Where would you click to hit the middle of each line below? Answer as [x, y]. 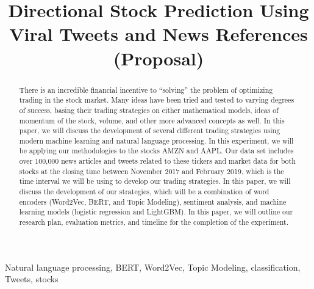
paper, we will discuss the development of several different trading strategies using [150, 130]
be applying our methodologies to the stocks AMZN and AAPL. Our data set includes [156, 151]
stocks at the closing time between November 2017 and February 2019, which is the [152, 171]
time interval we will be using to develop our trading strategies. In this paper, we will [155, 181]
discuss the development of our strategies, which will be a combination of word [144, 192]
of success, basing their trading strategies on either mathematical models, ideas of [149, 110]
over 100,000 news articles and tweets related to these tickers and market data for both [157, 161]
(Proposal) [159, 58]
